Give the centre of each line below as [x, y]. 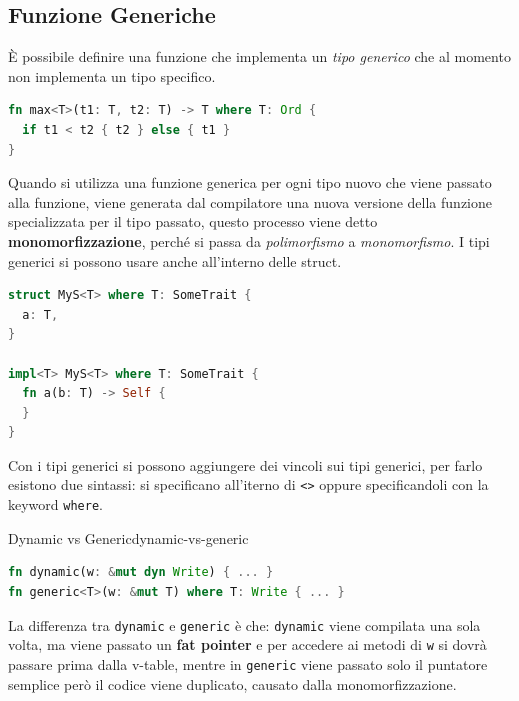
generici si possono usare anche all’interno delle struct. [175, 260]
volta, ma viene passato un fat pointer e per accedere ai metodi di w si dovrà [247, 644]
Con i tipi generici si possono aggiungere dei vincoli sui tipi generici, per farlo [245, 464]
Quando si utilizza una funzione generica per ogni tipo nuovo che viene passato [250, 182]
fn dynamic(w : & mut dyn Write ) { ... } [141, 572]
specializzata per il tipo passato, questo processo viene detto [193, 221]
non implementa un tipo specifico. [112, 75]
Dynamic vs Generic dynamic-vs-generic [128, 537]
